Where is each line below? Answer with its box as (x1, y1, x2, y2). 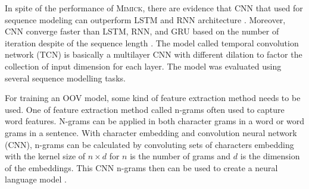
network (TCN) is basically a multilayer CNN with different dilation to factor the (5, 48, 302, 61)
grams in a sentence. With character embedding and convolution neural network (5, 126, 297, 138)
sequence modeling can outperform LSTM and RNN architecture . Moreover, (5, 13, 286, 26)
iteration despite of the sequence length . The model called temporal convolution (5, 36, 299, 49)
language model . (5, 173, 67, 185)
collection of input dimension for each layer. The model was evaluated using (5, 59, 282, 72)
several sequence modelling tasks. (5, 71, 126, 84)
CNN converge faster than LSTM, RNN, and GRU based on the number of (5, 25, 279, 37)
